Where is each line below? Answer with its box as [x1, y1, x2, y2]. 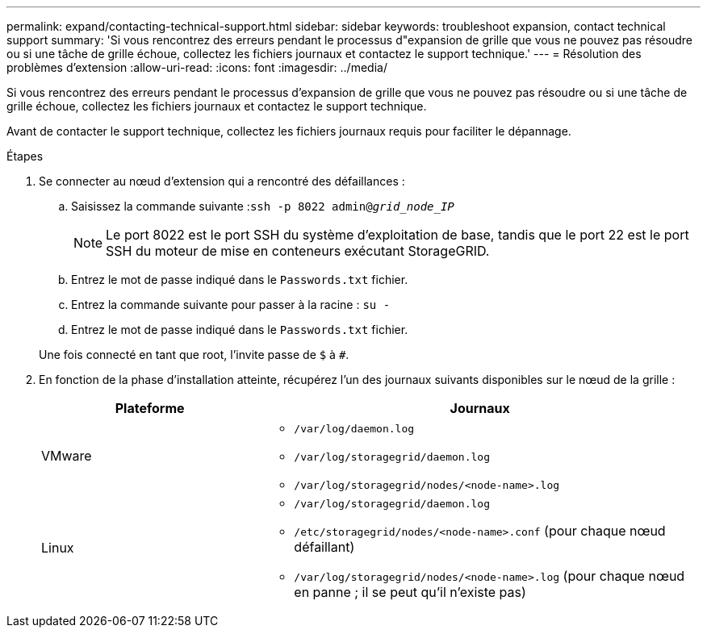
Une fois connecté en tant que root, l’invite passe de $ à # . [39, 348, 349, 361]
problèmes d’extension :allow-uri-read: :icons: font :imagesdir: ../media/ [6, 60, 387, 74]
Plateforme [115, 400, 185, 416]
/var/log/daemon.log [294, 423, 415, 435]
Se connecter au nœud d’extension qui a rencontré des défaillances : [39, 174, 405, 188]
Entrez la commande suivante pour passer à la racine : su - [71, 298, 391, 311]
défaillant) [294, 539, 355, 555]
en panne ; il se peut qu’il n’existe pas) [294, 584, 526, 600]
